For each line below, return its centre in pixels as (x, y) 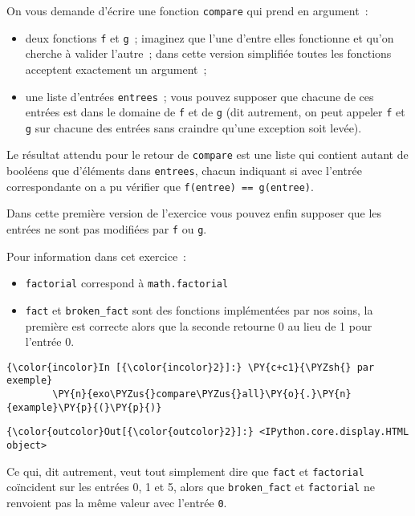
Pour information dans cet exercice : (96, 256)
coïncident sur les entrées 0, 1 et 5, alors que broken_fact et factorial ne (191, 487)
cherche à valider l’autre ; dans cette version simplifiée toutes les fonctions (208, 53)
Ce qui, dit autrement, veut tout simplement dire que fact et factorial (185, 471)
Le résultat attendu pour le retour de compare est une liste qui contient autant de (207, 154)
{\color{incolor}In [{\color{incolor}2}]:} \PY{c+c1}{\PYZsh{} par (191, 367)
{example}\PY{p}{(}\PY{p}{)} (84, 407)
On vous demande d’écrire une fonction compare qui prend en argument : (187, 10)
